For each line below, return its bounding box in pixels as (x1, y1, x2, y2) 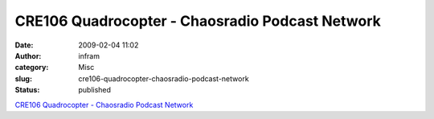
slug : (14, 73, 32, 84)
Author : (14, 51, 42, 60)
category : (14, 63, 49, 72)
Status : (14, 85, 40, 95)
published (78, 85, 112, 95)
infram (78, 51, 100, 60)
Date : (14, 40, 34, 50)
